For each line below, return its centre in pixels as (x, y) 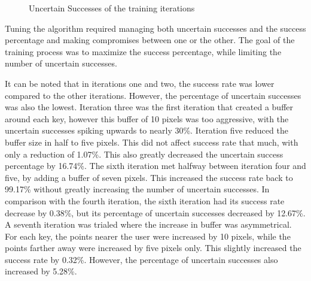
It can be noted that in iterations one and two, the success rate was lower (140, 83)
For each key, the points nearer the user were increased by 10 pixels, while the (148, 236)
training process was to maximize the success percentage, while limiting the (143, 51)
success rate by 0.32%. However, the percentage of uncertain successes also (141, 259)
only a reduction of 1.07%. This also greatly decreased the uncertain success (144, 154)
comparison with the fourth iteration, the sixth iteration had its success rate (145, 200)
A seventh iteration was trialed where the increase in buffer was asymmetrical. (148, 224)
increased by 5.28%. (41, 271)
